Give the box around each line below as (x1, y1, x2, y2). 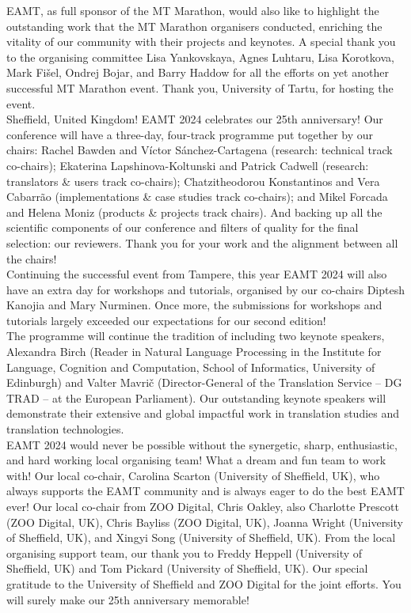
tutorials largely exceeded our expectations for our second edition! (6, 312, 326, 328)
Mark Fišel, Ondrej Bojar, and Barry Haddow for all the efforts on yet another (6, 64, 389, 81)
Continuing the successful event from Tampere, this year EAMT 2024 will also (6, 266, 387, 282)
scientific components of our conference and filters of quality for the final (6, 219, 359, 236)
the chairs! (6, 250, 57, 267)
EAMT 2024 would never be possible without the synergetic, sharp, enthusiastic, (6, 436, 398, 452)
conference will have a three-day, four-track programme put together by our (6, 126, 374, 142)
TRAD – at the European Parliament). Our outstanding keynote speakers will (6, 389, 386, 406)
